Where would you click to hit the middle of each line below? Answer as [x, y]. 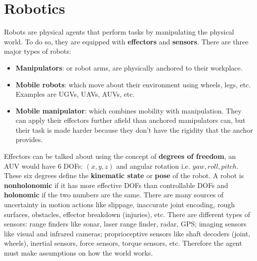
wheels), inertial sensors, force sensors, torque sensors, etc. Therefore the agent [123, 243]
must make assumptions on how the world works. [79, 253]
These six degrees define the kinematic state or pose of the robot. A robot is [124, 175]
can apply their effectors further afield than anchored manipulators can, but [130, 120]
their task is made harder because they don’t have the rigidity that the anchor [134, 130]
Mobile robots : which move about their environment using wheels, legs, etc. [133, 84]
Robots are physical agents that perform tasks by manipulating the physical [119, 32]
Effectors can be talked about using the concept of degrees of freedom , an [120, 156]
